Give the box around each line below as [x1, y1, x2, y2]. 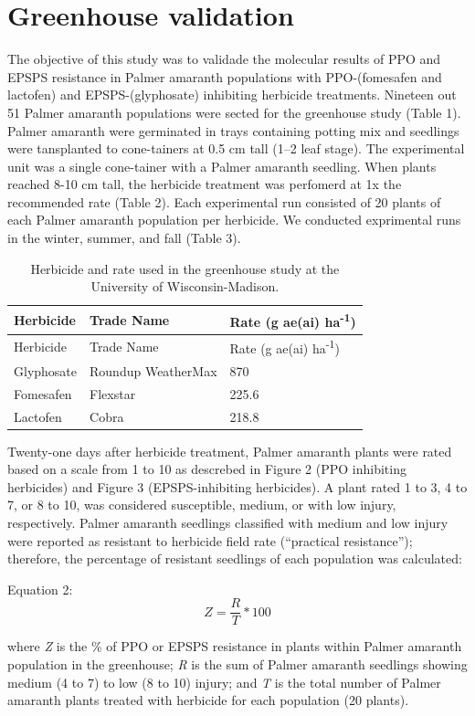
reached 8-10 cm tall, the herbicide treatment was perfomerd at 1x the [7, 174, 402, 194]
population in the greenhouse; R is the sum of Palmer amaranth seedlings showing [7, 655, 468, 674]
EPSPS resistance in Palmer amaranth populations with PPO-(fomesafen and [7, 67, 442, 86]
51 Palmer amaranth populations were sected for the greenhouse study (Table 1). [7, 102, 461, 121]
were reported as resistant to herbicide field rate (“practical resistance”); [7, 531, 413, 550]
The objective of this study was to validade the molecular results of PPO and [7, 49, 441, 68]
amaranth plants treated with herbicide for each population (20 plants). [7, 690, 409, 710]
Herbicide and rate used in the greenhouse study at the [30, 258, 340, 278]
